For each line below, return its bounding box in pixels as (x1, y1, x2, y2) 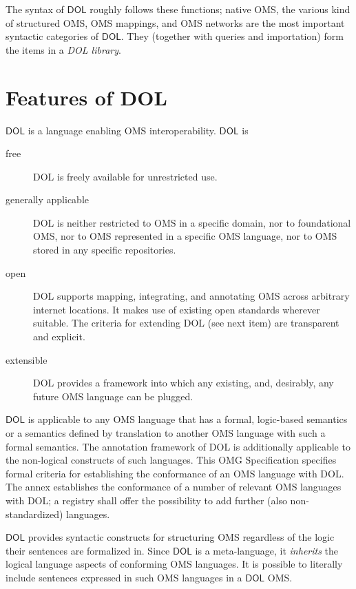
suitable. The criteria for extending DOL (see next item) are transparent (33, 316, 339, 330)
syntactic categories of (6, 29, 99, 43)
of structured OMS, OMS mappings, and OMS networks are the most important (6, 15, 345, 30)
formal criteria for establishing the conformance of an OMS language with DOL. (6, 466, 344, 480)
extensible (6, 352, 48, 366)
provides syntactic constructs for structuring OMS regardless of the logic (28, 530, 335, 544)
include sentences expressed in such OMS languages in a (6, 570, 242, 584)
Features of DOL (6, 83, 167, 111)
